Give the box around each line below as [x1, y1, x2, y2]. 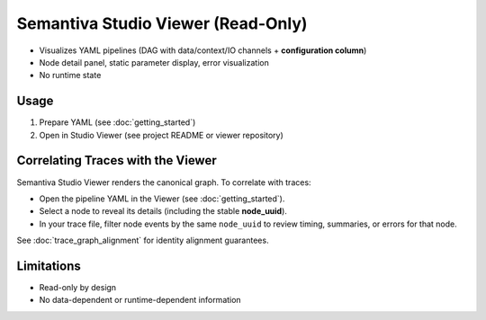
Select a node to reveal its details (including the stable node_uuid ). [39, 206, 288, 217]
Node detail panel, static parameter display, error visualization [39, 57, 269, 67]
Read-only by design [39, 282, 117, 292]
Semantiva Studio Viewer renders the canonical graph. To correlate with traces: [16, 176, 311, 188]
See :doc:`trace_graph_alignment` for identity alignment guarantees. [16, 235, 269, 246]
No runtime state [39, 70, 102, 81]
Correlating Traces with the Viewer [16, 153, 217, 168]
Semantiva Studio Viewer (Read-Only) [16, 13, 308, 33]
